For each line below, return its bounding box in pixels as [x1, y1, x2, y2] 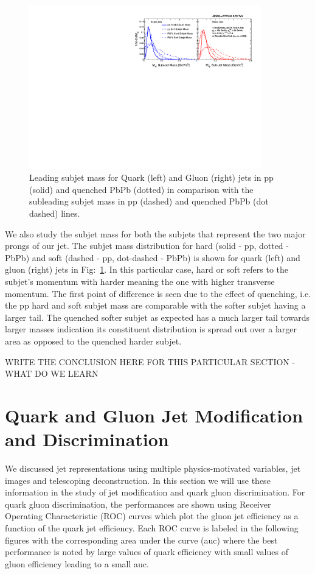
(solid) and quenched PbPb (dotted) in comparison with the [29, 183, 254, 195]
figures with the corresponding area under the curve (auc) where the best [5, 533, 278, 546]
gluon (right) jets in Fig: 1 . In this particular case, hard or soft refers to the [5, 263, 289, 276]
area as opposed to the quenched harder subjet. [5, 335, 182, 347]
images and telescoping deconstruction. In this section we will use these [5, 474, 271, 486]
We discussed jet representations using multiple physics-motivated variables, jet [5, 462, 301, 475]
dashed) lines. [29, 207, 80, 220]
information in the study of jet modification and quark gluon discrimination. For [5, 486, 305, 499]
